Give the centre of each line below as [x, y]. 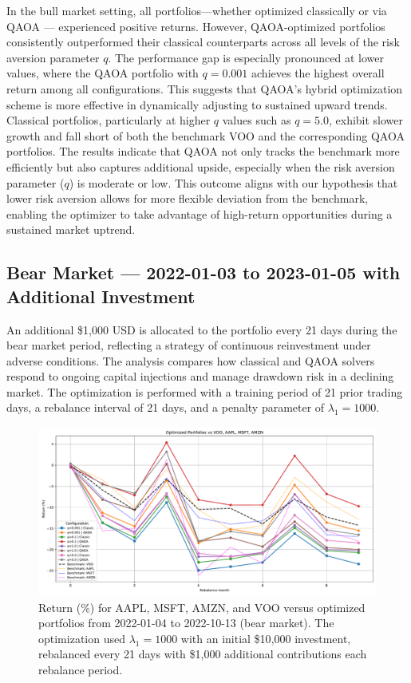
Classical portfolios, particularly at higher [109, 120]
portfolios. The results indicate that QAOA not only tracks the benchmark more [203, 151]
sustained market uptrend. [71, 229]
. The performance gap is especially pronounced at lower [246, 57]
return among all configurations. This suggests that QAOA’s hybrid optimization [205, 88]
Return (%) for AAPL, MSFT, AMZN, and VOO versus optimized [202, 607]
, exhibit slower [366, 120]
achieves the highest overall [318, 73]
